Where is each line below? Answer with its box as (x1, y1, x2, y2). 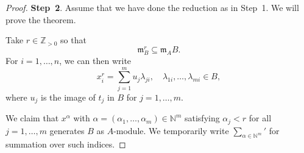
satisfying (184, 112, 220, 124)
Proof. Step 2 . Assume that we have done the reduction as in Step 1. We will (5, 1, 299, 13)
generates (49, 124, 85, 137)
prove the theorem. (5, 13, 76, 26)
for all (249, 112, 272, 124)
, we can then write (59, 54, 132, 67)
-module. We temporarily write (113, 124, 229, 137)
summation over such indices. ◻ (5, 138, 126, 151)
